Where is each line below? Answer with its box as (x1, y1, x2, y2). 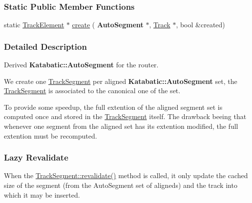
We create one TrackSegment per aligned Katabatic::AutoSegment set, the (4, 76, 237, 86)
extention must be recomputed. (4, 130, 97, 141)
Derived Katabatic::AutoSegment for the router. (4, 60, 159, 70)
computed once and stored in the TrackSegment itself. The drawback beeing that (4, 111, 247, 122)
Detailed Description (4, 40, 87, 52)
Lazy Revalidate (4, 151, 68, 163)
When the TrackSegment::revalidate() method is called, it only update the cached (4, 170, 248, 181)
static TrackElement (4, 20, 64, 30)
